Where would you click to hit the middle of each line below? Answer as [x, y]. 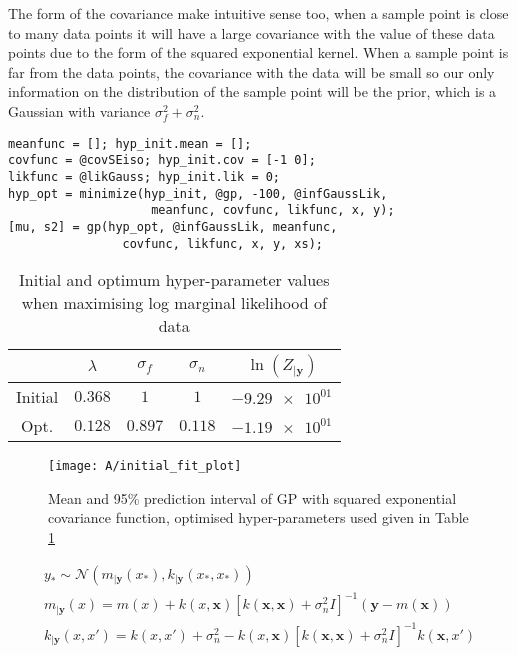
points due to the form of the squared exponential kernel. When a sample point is [258, 52]
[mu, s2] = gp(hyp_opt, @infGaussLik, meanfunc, [173, 226]
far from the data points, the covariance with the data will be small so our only [251, 71]
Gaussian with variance [79, 110]
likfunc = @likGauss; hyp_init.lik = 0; [144, 176]
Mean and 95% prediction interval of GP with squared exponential [252, 497]
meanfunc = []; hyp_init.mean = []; [130, 143]
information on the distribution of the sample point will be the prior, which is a [252, 91]
